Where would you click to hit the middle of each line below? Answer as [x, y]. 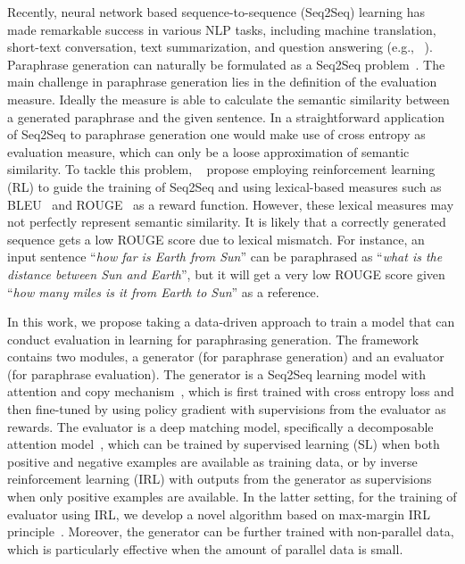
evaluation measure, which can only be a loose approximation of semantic [208, 151]
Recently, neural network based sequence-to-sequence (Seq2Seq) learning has [216, 12]
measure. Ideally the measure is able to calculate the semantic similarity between [228, 99]
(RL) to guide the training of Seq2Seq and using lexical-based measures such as [224, 186]
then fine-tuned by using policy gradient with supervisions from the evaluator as [227, 409]
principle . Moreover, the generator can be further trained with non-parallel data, [231, 531]
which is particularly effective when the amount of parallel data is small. [205, 548]
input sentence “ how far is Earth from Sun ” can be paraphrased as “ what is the [225, 257]
